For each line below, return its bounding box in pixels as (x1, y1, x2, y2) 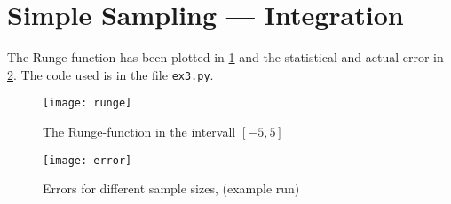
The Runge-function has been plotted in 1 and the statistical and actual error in (7, 48, 444, 67)
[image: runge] (43, 97, 132, 110)
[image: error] (43, 153, 132, 167)
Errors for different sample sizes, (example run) (43, 179, 300, 198)
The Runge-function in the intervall (43, 122, 236, 141)
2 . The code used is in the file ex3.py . (7, 65, 214, 83)
